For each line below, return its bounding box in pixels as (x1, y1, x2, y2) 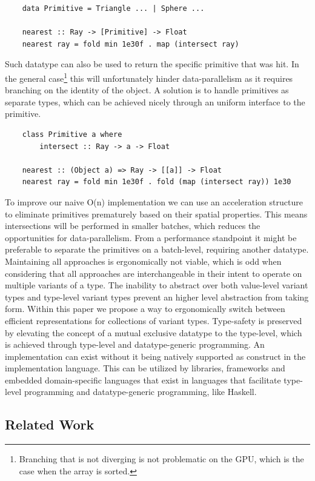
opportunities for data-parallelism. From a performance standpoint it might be (5, 231, 297, 244)
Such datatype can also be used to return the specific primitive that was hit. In (5, 58, 299, 70)
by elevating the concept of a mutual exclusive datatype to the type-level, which (5, 326, 302, 339)
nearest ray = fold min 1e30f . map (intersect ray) (22, 39, 239, 48)
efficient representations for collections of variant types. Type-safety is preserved (5, 314, 302, 327)
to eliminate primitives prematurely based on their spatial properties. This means (5, 207, 308, 220)
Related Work (5, 415, 94, 434)
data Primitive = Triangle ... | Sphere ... (22, 4, 205, 13)
